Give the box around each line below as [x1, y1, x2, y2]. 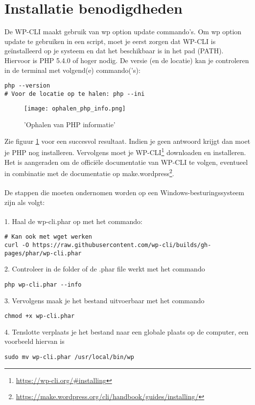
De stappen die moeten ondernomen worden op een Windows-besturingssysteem [4, 187, 244, 197]
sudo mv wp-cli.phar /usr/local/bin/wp [4, 353, 134, 360]
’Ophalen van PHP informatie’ [24, 119, 116, 130]
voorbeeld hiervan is [4, 336, 65, 346]
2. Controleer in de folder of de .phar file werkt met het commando [4, 264, 205, 274]
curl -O [4, 241, 29, 248]
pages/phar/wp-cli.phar [4, 249, 82, 257]
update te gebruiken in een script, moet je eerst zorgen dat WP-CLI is [4, 36, 216, 46]
